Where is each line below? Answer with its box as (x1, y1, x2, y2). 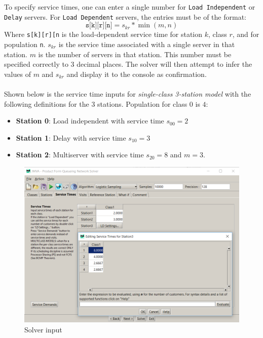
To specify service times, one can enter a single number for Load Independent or (4, 2, 255, 12)
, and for (232, 29, 259, 39)
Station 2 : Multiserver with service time (16, 149, 144, 160)
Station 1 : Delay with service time (16, 132, 126, 143)
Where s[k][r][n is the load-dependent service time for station (4, 29, 203, 39)
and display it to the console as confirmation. (66, 68, 207, 79)
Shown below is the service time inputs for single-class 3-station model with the (4, 89, 251, 99)
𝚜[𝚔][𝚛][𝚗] (85, 22, 112, 29)
